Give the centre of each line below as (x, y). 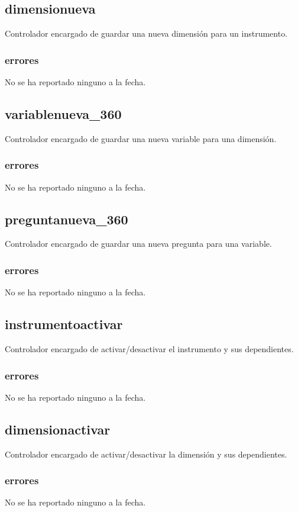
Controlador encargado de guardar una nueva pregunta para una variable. (138, 244)
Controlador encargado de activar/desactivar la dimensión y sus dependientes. (146, 454)
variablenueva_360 (63, 114)
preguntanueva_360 (67, 219)
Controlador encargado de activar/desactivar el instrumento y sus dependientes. (149, 349)
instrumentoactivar (64, 324)
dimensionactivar (58, 429)
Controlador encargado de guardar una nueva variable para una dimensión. (141, 138)
